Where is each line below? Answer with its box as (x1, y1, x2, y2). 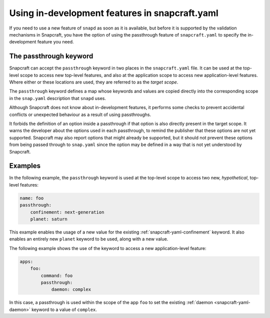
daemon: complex (51, 286, 91, 292)
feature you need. (37, 39, 74, 45)
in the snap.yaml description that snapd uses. (9, 95, 106, 101)
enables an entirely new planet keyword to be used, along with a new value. (9, 236, 168, 242)
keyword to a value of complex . (31, 306, 97, 312)
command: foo (40, 272, 73, 278)
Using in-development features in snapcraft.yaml (9, 7, 218, 18)
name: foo (19, 195, 44, 201)
